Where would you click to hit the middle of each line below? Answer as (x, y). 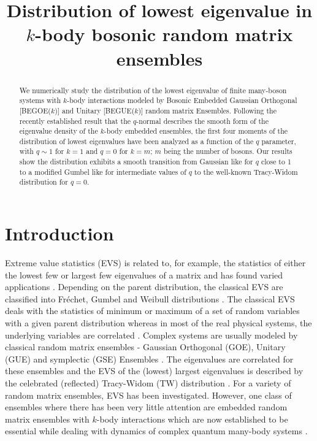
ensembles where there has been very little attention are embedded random (146, 407)
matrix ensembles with (47, 419)
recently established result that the (75, 121)
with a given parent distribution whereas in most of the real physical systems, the (158, 323)
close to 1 (276, 162)
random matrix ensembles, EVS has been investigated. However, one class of (148, 395)
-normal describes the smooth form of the (202, 121)
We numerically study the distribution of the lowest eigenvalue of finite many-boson (153, 90)
